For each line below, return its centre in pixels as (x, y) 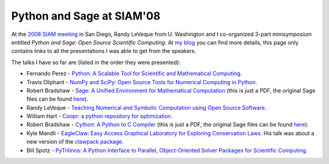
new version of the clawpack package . (75, 142)
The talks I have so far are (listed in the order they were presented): (96, 62)
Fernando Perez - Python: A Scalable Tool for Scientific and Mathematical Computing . (134, 74)
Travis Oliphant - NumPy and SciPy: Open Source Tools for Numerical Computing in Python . (142, 82)
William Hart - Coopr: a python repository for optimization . (100, 116)
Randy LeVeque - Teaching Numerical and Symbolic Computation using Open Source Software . (147, 107)
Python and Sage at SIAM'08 (86, 16)
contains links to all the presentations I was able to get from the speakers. (104, 51)
